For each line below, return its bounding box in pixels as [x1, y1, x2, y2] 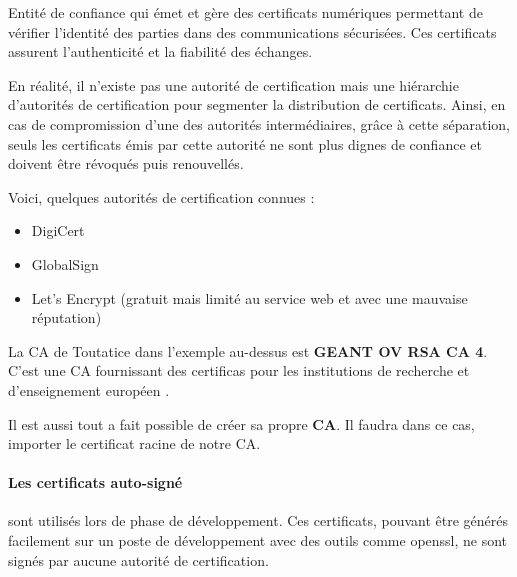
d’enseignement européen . [8, 379, 170, 400]
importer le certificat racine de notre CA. [8, 433, 261, 454]
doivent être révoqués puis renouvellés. [8, 153, 244, 174]
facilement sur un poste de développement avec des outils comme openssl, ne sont [8, 530, 508, 551]
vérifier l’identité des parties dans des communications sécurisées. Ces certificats [8, 21, 497, 42]
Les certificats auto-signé [8, 472, 183, 493]
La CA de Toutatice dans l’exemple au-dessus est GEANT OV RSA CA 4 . [8, 340, 488, 361]
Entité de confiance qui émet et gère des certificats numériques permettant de [8, 2, 483, 22]
